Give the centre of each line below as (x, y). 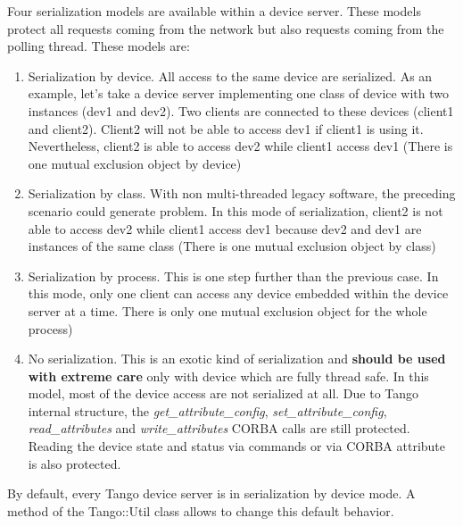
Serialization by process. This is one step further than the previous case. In (233, 276)
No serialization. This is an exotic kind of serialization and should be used (237, 359)
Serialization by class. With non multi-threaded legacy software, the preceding (242, 193)
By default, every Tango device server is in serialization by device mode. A (211, 493)
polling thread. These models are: (99, 46)
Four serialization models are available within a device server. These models (214, 11)
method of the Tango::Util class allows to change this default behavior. (201, 510)
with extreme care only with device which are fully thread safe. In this (228, 376)
